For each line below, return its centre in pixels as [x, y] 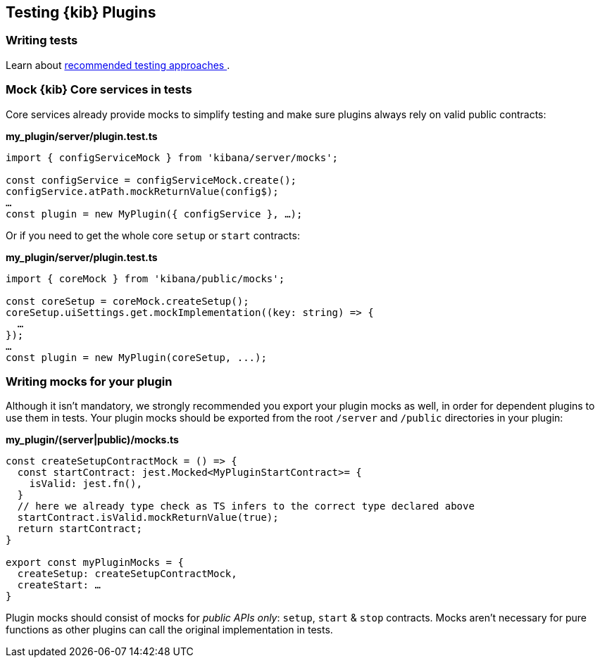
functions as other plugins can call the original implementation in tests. [169, 630]
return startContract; [80, 529]
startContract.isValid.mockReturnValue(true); [148, 518]
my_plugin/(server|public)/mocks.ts [92, 440]
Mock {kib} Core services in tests [99, 90]
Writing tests [42, 40]
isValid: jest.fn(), [86, 484]
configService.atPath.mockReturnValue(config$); [142, 191]
